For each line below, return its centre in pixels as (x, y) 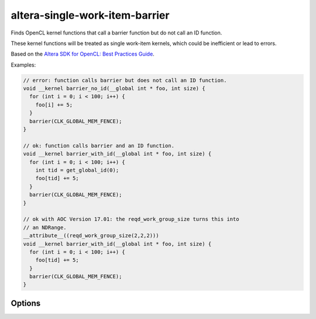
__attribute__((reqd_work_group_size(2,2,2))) (91, 236)
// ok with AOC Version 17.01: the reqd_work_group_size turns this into (131, 219)
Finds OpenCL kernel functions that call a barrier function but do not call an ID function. (116, 33)
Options (26, 303)
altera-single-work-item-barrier (90, 15)
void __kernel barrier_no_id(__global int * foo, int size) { (114, 89)
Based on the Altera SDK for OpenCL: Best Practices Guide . (83, 54)
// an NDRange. (45, 227)
